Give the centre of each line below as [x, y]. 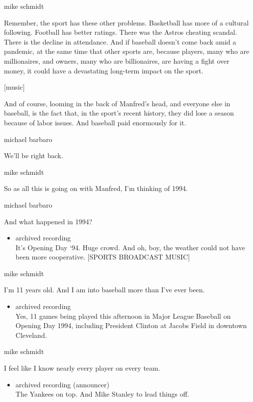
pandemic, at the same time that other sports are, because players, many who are [127, 51]
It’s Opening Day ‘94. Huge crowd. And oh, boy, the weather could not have [130, 247]
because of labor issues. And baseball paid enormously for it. [95, 122]
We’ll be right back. [34, 155]
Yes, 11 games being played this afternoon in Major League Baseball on [123, 316]
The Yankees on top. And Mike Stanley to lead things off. [102, 394]
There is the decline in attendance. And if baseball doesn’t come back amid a [120, 41]
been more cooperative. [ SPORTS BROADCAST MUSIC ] [103, 257]
